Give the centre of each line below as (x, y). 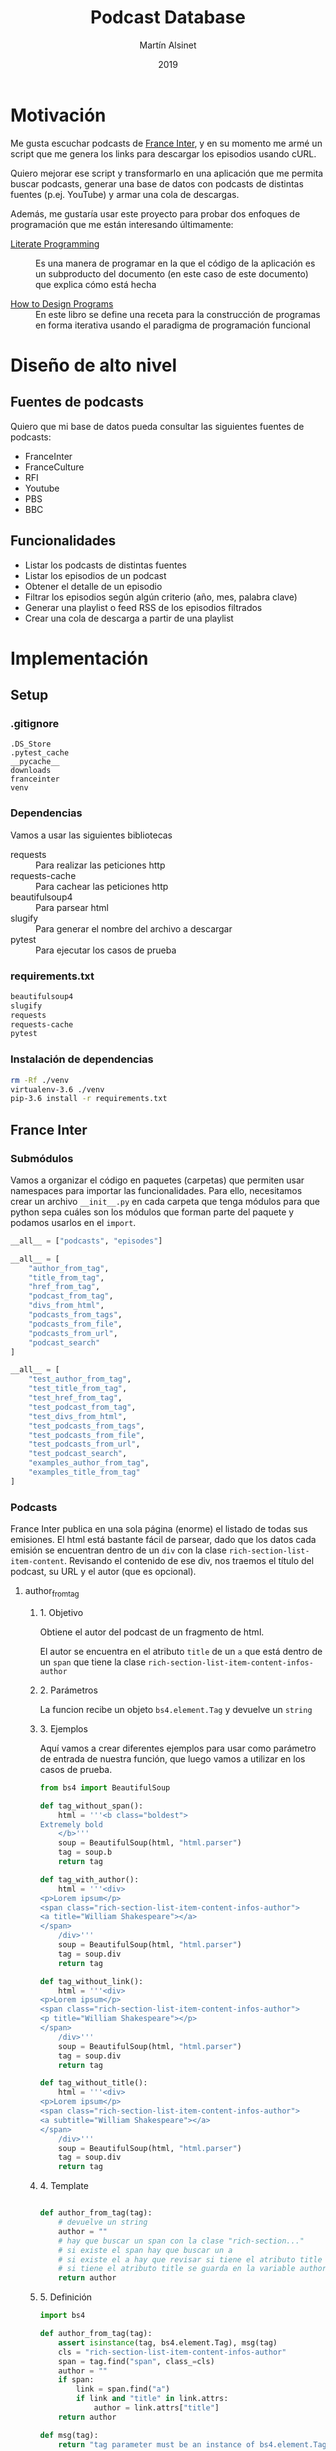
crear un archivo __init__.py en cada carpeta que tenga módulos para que (165, 1201)
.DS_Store (31, 744)
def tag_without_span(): (91, 1806)
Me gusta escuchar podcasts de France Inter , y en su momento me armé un (166, 143)
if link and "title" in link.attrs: (152, 2399)
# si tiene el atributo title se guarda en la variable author (192, 2269)
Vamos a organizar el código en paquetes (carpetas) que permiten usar (157, 1180)
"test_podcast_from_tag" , (82, 1407)
